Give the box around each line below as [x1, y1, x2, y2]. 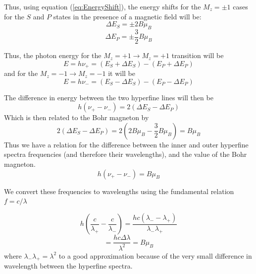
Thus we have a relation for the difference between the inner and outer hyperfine [4, 139, 249, 149]
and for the [4, 68, 38, 78]
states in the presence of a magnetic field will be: [53, 11, 202, 21]
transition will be [171, 50, 224, 61]
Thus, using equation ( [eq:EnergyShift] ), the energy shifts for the [4, 1, 201, 11]
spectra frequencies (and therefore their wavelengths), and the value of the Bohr [4, 149, 247, 159]
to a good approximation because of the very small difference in [58, 250, 252, 261]
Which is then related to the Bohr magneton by [4, 112, 149, 123]
